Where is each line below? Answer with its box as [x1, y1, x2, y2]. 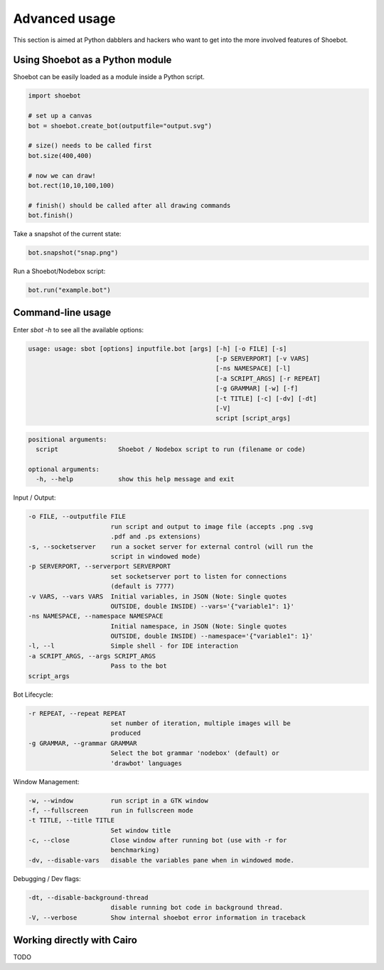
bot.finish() [28, 211, 74, 220]
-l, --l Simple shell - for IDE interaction [28, 642, 238, 650]
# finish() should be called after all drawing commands [28, 201, 231, 209]
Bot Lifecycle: [13, 690, 53, 699]
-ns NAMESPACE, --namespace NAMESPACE [28, 612, 164, 621]
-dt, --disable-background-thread [28, 893, 149, 902]
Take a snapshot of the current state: [13, 230, 122, 238]
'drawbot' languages [110, 759, 183, 767]
